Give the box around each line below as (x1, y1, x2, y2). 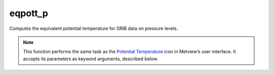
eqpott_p (9, 8, 48, 19)
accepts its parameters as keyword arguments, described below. (23, 56, 158, 62)
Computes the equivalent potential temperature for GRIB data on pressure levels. (9, 25, 178, 31)
